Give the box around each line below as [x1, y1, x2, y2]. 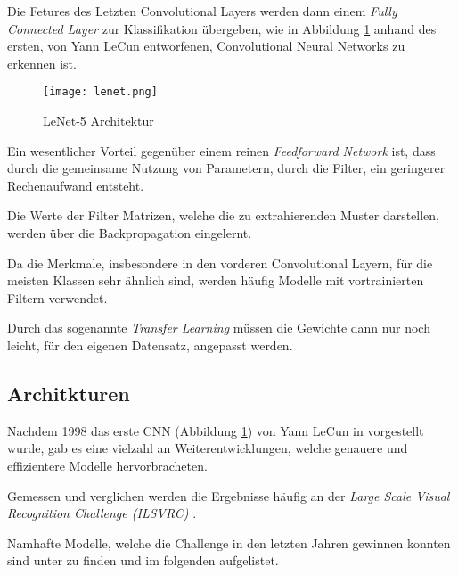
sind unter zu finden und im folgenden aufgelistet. [7, 551, 279, 570]
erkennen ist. [7, 53, 77, 72]
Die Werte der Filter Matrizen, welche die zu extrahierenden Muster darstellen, [7, 206, 440, 225]
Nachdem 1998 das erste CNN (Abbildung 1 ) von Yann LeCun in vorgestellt [7, 421, 424, 439]
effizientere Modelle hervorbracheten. [7, 456, 208, 474]
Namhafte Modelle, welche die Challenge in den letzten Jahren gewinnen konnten [7, 533, 451, 552]
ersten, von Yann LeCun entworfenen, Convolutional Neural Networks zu [7, 37, 405, 55]
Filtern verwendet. [7, 288, 108, 307]
